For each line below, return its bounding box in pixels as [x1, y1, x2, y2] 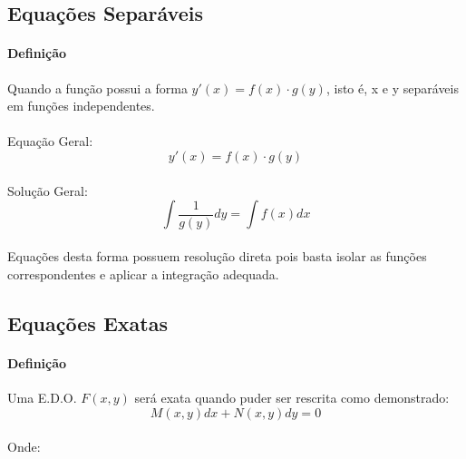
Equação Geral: [7, 132, 93, 151]
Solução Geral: [7, 181, 88, 200]
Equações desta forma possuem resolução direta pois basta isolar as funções [7, 247, 427, 266]
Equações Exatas [7, 308, 168, 337]
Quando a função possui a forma [7, 78, 188, 97]
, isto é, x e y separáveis [325, 78, 459, 97]
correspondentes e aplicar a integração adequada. [7, 264, 279, 283]
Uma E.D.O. [7, 388, 77, 407]
